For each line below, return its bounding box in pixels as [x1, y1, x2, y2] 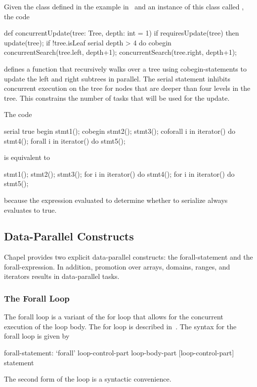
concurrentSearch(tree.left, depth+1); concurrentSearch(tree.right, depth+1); [4, 47, 237, 57]
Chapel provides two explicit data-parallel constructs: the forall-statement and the [4, 252, 253, 262]
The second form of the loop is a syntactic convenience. [4, 374, 171, 384]
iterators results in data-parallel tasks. [4, 271, 120, 281]
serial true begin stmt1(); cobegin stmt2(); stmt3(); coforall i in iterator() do [4, 125, 235, 136]
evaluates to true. [4, 204, 57, 215]
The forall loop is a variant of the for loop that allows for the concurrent [4, 311, 223, 322]
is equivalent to [4, 152, 50, 162]
